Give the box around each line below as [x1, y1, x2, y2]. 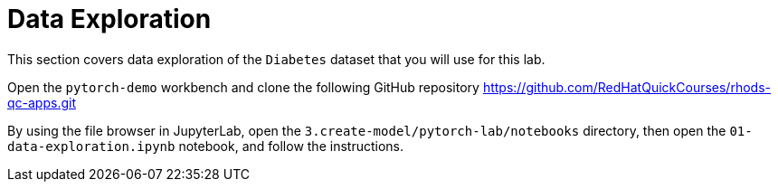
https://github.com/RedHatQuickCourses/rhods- [482, 79, 771, 95]
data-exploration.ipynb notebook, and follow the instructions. [7, 137, 403, 154]
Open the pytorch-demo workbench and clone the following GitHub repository [7, 79, 479, 95]
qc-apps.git [7, 94, 76, 110]
